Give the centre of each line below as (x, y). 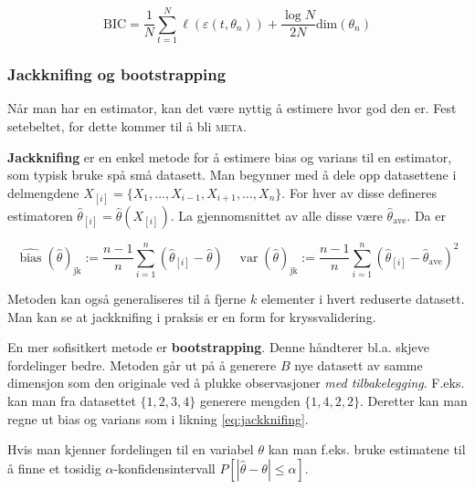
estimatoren (40, 215)
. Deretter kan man (414, 401)
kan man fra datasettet (72, 401)
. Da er (426, 215)
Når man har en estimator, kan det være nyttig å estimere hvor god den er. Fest (232, 108)
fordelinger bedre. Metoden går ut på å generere (142, 364)
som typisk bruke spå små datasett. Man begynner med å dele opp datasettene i (232, 175)
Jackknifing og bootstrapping (117, 74)
